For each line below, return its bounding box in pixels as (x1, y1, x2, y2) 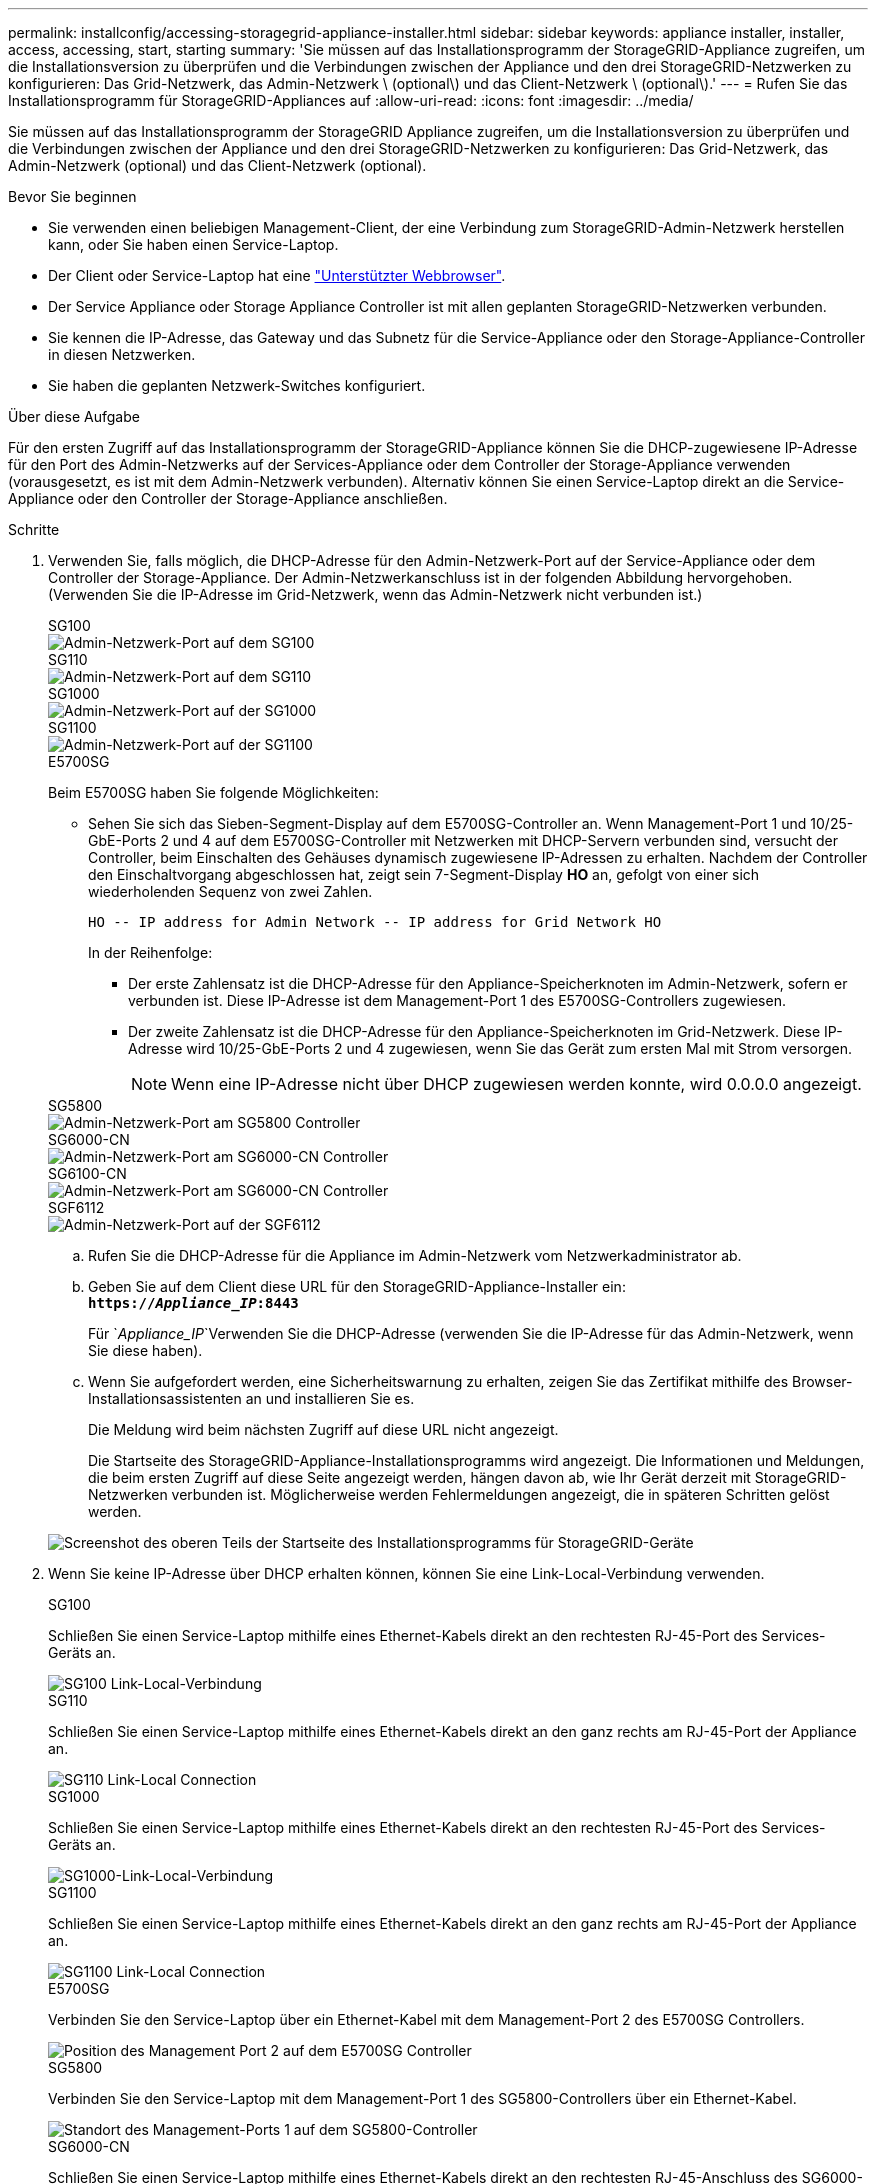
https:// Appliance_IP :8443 (88, 1295, 299, 1311)
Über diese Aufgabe (8, 408, 140, 425)
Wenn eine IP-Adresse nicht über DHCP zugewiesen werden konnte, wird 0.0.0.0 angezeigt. (171, 1074, 862, 1094)
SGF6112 (48, 1199, 105, 1216)
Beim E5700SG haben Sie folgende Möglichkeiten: (48, 784, 379, 801)
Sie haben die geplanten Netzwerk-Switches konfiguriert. (48, 377, 426, 394)
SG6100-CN (48, 1165, 127, 1182)
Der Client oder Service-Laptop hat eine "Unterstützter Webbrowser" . (48, 267, 506, 284)
